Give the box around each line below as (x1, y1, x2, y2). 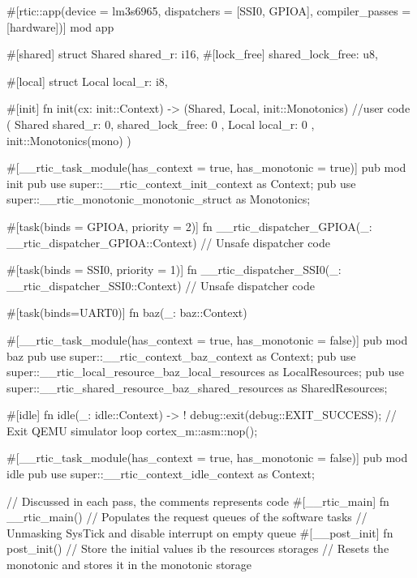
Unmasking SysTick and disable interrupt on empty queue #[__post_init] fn (6, 524, 393, 541)
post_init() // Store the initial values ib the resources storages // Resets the (6, 540, 389, 557)
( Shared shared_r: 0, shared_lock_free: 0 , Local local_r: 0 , (6, 115, 315, 132)
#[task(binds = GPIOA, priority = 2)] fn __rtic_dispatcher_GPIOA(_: (6, 217, 372, 234)
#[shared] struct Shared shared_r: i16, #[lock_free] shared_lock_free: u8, (6, 45, 378, 62)
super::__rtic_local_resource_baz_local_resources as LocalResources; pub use (6, 363, 405, 380)
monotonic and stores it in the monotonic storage (6, 556, 252, 573)
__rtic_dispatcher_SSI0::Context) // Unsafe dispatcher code (6, 276, 315, 293)
